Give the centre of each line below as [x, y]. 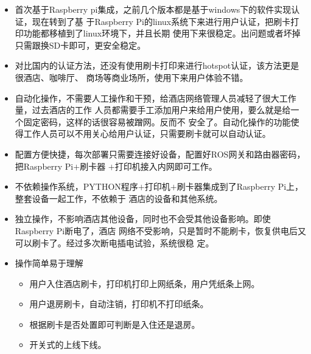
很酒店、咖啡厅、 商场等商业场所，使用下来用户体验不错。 [131, 77]
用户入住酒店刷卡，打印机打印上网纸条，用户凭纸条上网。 [145, 283]
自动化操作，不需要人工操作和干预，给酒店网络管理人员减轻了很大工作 [155, 98]
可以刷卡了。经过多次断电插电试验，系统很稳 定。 [114, 242]
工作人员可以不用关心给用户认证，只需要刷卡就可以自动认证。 [147, 134]
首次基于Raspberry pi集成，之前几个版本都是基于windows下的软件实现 [153, 9]
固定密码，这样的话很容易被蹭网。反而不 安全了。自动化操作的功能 [157, 121]
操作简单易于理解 [49, 263]
